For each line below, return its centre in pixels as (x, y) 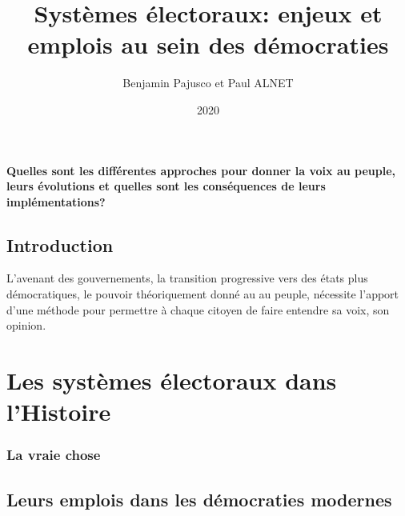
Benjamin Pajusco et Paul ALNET (208, 83)
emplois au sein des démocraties (208, 44)
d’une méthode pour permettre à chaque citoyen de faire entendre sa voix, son (198, 309)
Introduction (60, 244)
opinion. (26, 325)
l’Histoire (59, 412)
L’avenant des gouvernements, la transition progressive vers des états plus (187, 278)
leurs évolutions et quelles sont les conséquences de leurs (166, 186)
